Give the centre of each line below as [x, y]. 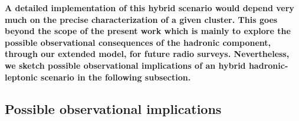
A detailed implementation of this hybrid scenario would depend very [149, 8]
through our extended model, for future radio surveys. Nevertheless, [147, 54]
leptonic [21, 77]
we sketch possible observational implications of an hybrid [125, 65]
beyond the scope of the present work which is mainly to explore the [148, 31]
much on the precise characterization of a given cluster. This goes [141, 19]
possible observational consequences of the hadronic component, [138, 42]
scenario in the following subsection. [116, 77]
